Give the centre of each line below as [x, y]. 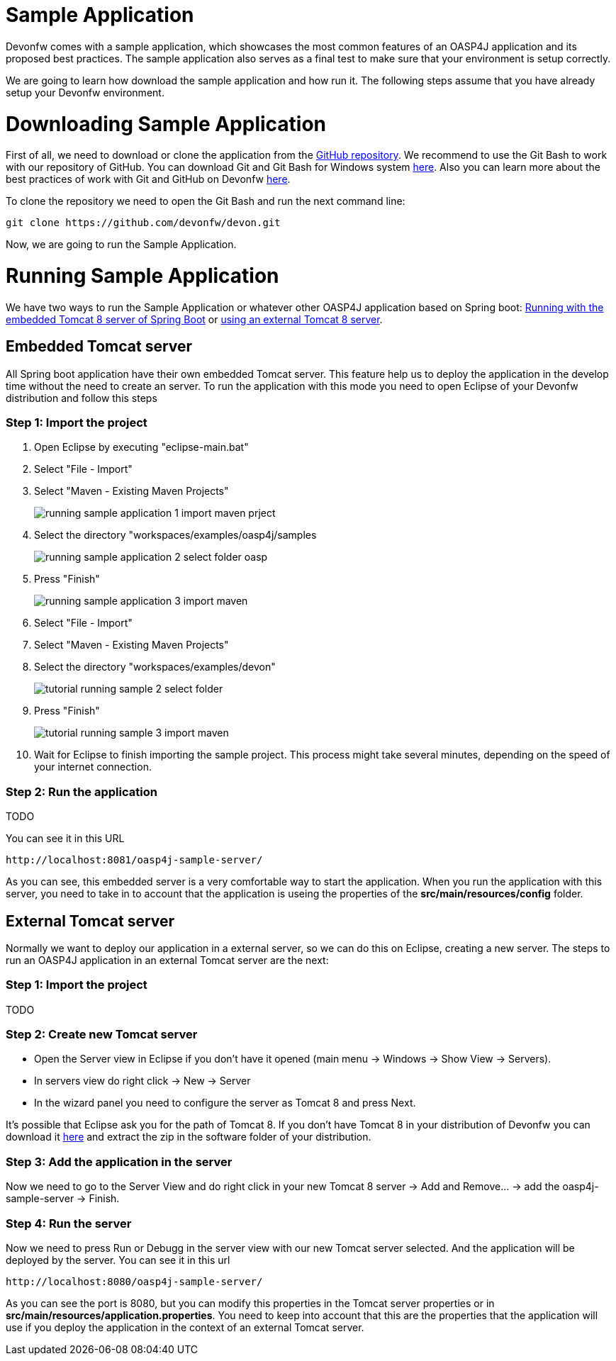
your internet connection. [93, 767]
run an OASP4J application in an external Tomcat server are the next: [167, 960]
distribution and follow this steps [82, 398]
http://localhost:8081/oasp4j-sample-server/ [134, 860]
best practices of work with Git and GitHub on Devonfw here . [148, 179]
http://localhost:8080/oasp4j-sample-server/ [134, 1281]
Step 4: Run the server [69, 1223]
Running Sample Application [142, 276]
